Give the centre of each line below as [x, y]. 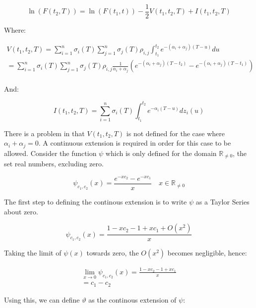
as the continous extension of [132, 299]
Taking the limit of [33, 253]
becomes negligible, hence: [207, 253]
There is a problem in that [44, 133]
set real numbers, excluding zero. [54, 164]
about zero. [21, 211]
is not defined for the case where [175, 133]
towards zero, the [113, 253]
